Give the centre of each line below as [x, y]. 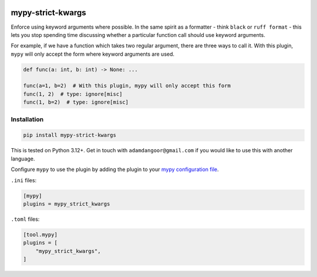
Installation [27, 119]
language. [23, 159]
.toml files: [25, 219]
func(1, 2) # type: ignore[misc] [73, 94]
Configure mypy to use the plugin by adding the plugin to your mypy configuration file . [115, 169]
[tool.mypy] [41, 235]
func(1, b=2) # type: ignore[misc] [76, 102]
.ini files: [24, 180]
